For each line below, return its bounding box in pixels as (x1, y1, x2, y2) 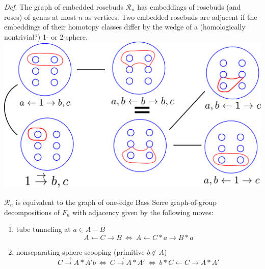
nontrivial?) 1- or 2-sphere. (4, 31, 88, 42)
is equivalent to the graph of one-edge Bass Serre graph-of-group (15, 196, 217, 207)
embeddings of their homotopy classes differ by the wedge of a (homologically (4, 21, 246, 32)
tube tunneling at (16, 224, 71, 234)
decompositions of (4, 206, 60, 217)
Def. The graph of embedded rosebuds (4, 2, 123, 12)
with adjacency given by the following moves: (72, 206, 214, 217)
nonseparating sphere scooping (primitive (16, 246, 145, 257)
